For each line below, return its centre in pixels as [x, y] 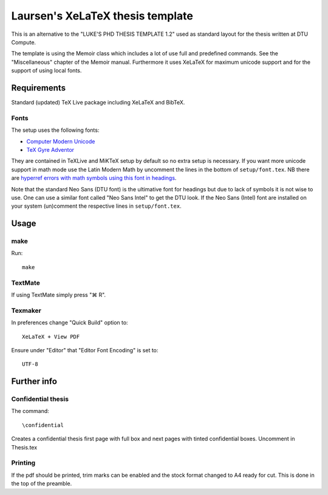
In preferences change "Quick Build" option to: [70, 323]
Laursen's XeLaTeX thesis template [102, 16]
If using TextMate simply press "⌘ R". [59, 295]
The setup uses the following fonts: [55, 130]
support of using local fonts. [46, 70]
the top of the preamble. [42, 483]
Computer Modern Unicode [61, 141]
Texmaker [26, 310]
